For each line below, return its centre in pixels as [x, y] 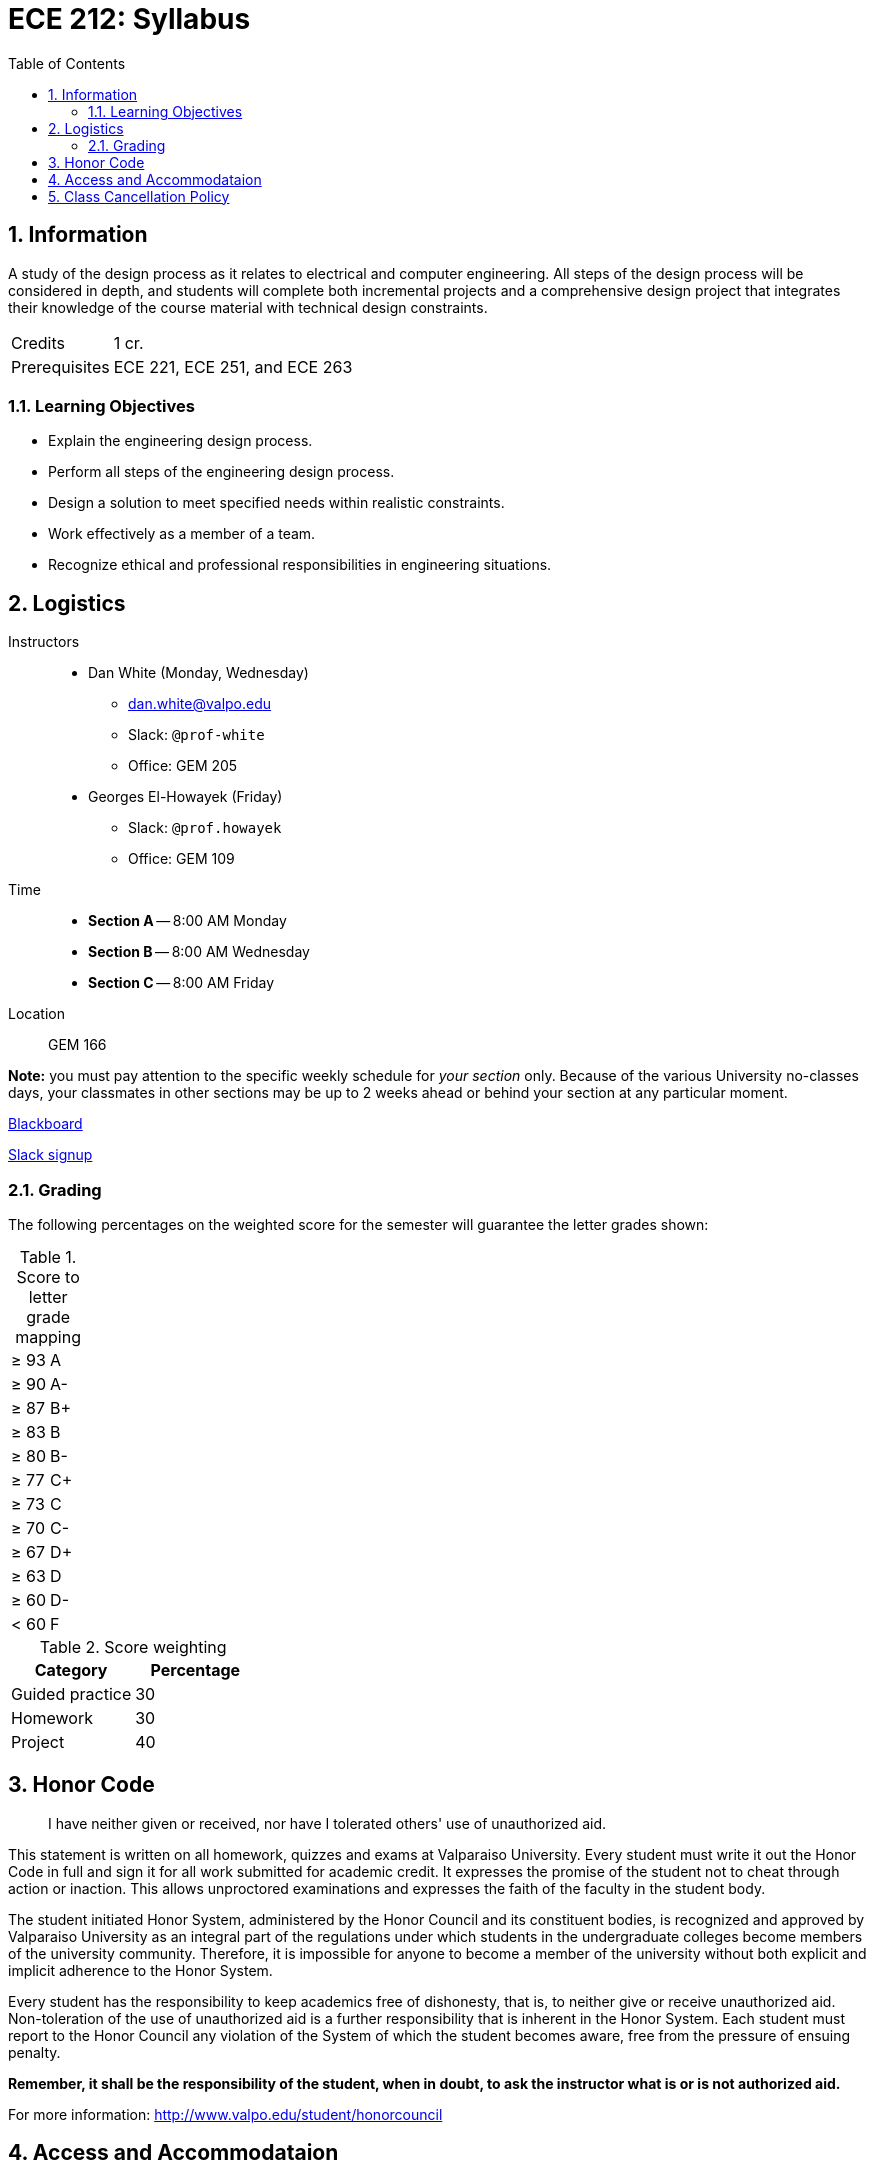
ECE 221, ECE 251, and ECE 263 [233, 366]
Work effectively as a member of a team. [182, 534]
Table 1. [48, 1256]
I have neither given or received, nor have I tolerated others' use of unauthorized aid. [327, 1823]
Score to [48, 1276]
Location [36, 1014]
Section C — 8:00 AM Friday [181, 983]
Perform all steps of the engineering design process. [221, 472]
